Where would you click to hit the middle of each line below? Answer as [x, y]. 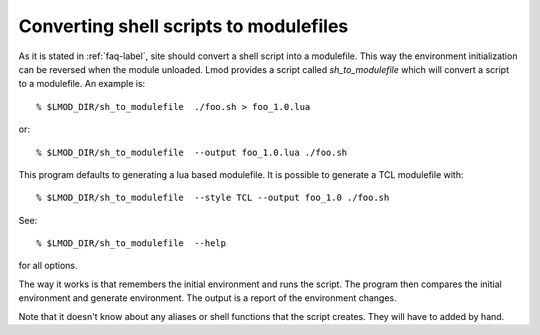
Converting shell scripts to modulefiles [183, 26]
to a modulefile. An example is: [82, 84]
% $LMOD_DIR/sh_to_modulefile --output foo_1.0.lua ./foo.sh [192, 152]
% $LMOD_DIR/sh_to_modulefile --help [131, 243]
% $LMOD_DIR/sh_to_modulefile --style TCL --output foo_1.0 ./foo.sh [213, 198]
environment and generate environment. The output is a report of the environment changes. [207, 298]
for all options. [48, 266]
